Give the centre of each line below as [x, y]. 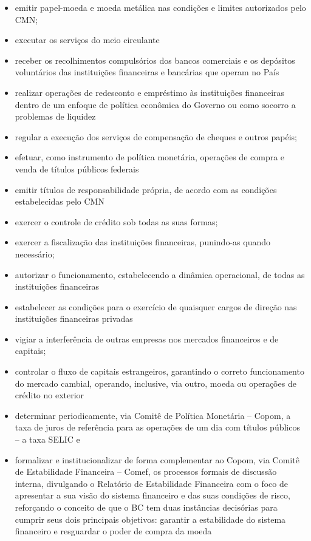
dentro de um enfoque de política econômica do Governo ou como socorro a [155, 104]
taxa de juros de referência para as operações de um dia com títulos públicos [157, 427]
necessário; [35, 253]
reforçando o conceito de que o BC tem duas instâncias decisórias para [146, 507]
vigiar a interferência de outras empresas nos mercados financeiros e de [147, 339]
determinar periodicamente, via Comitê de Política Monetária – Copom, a [153, 415]
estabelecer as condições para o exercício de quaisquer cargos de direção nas [156, 306]
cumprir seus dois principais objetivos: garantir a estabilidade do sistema [150, 519]
